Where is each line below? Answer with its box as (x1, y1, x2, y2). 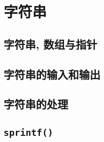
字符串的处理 (4, 96, 68, 112)
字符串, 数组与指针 (4, 36, 97, 52)
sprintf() (4, 127, 53, 138)
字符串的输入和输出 (4, 66, 100, 82)
